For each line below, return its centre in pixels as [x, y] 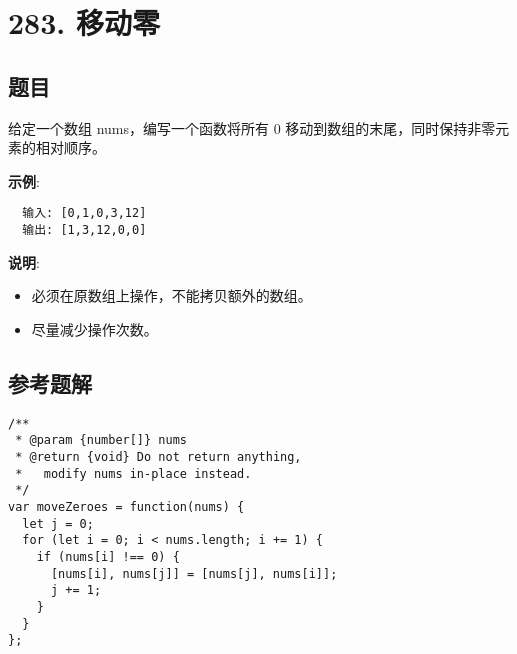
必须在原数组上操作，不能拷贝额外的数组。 [171, 295]
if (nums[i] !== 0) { [108, 556]
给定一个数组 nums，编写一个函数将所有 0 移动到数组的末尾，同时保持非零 [252, 127]
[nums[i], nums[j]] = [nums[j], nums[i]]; [194, 573]
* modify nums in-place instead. [133, 473]
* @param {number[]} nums [101, 440]
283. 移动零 [84, 22]
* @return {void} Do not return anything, [158, 456]
